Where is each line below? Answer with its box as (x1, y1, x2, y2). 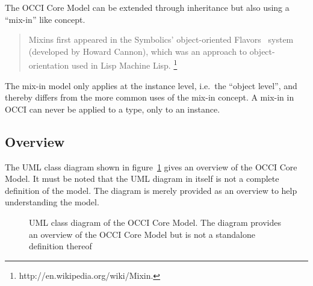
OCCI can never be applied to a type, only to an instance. (5, 102, 220, 115)
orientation (28, 59, 69, 72)
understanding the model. (5, 196, 99, 208)
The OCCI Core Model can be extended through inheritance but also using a (5, 1, 290, 13)
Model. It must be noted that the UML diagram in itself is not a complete (5, 172, 279, 185)
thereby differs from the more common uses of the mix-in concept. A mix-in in (5, 91, 294, 104)
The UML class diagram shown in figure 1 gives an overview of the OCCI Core (5, 160, 297, 173)
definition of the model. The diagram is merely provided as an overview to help (5, 184, 297, 196)
